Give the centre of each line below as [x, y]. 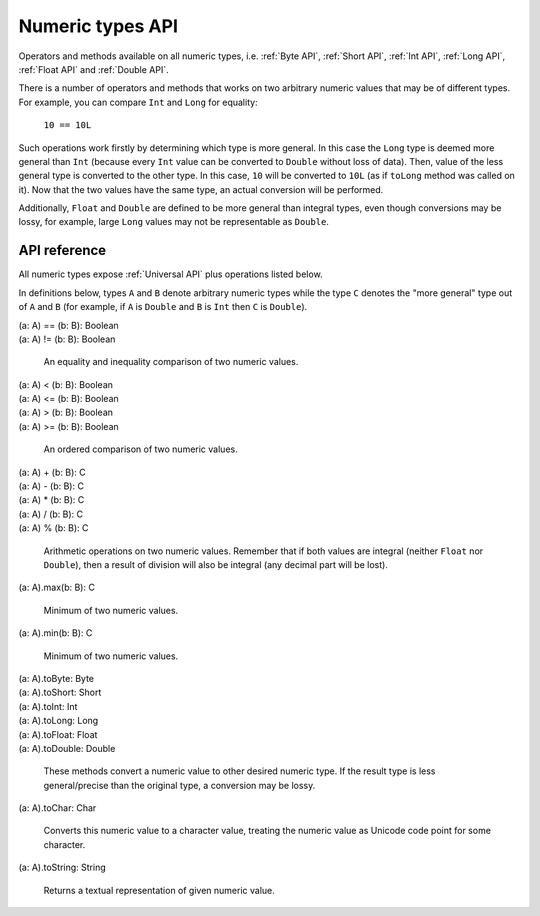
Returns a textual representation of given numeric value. [159, 890]
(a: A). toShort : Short [60, 692]
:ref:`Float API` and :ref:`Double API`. [93, 69]
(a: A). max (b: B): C [56, 587]
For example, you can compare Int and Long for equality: [138, 102]
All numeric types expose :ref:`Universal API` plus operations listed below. [171, 274]
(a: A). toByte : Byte [56, 678]
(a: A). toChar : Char [57, 808]
